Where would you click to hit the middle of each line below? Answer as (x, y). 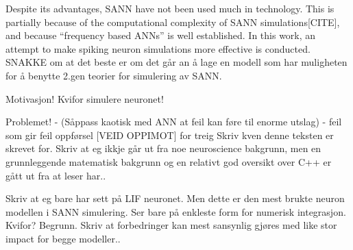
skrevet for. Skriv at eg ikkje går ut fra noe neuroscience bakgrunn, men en (163, 148)
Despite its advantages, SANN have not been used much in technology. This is (170, 8)
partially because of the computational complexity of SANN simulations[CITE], (173, 22)
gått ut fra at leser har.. (56, 175)
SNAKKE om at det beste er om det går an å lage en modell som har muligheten (176, 62)
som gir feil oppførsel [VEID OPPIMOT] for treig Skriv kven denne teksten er (170, 135)
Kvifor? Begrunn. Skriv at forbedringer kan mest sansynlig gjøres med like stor (171, 225)
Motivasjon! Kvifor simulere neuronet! (85, 98)
